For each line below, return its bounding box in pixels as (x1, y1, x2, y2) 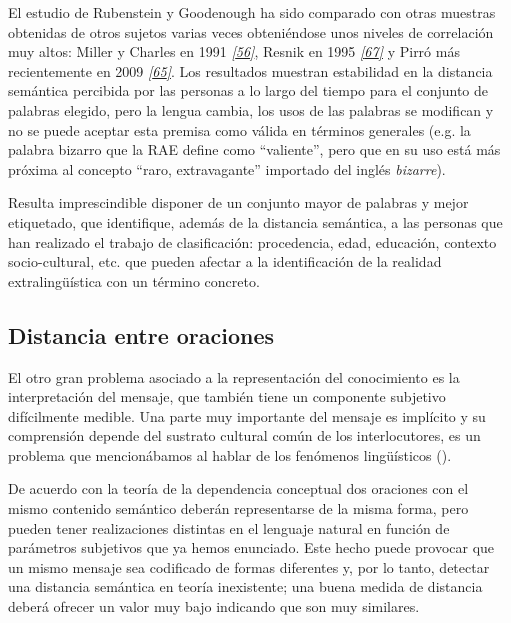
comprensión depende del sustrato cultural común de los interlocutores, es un (8, 425, 481, 446)
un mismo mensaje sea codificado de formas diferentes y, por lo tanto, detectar (8, 556, 490, 577)
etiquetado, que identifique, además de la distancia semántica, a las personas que (8, 211, 503, 232)
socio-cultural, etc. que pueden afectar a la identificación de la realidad (8, 251, 442, 272)
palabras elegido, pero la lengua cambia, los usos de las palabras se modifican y (8, 99, 494, 120)
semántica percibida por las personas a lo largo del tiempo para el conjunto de (8, 80, 489, 101)
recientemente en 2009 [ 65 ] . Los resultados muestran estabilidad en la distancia (8, 60, 493, 81)
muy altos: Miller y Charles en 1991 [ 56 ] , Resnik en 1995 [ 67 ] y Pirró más (8, 41, 460, 62)
